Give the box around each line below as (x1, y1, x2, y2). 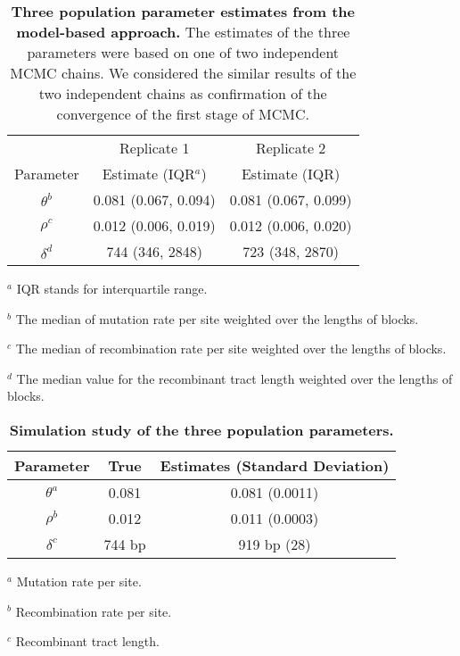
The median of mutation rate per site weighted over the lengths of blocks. (15, 309, 419, 328)
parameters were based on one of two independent (27, 42, 340, 62)
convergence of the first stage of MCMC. (56, 104, 309, 124)
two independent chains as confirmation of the (38, 83, 327, 104)
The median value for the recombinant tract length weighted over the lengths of (16, 369, 453, 387)
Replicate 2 (255, 137, 326, 158)
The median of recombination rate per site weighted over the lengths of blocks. (15, 339, 447, 358)
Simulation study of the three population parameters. (9, 419, 394, 440)
